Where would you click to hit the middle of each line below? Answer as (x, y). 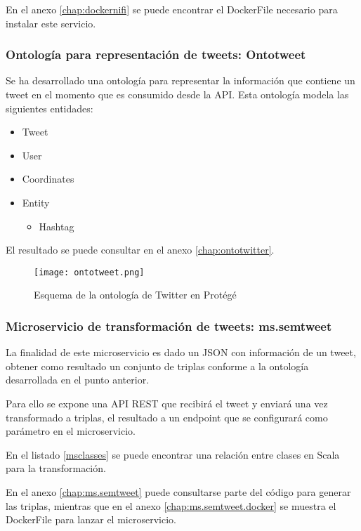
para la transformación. (56, 468)
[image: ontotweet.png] (89, 272)
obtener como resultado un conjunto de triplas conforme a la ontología (157, 366)
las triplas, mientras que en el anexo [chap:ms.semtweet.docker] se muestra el (171, 505)
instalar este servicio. (51, 23)
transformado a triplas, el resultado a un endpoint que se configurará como (167, 417)
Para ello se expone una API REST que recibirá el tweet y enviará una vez (167, 403)
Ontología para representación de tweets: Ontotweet (156, 54)
